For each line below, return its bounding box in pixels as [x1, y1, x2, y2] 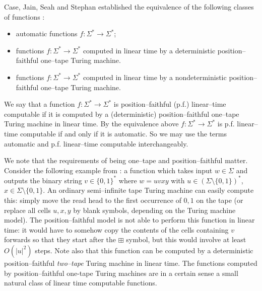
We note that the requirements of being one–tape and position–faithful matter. [4, 155, 248, 166]
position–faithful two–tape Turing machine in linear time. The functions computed [4, 257, 257, 268]
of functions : [4, 11, 45, 22]
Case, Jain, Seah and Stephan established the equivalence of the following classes [4, 2, 254, 12]
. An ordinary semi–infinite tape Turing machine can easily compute [43, 185, 254, 195]
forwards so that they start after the [4, 234, 116, 245]
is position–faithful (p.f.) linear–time [113, 99, 226, 109]
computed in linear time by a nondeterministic [83, 71, 227, 82]
